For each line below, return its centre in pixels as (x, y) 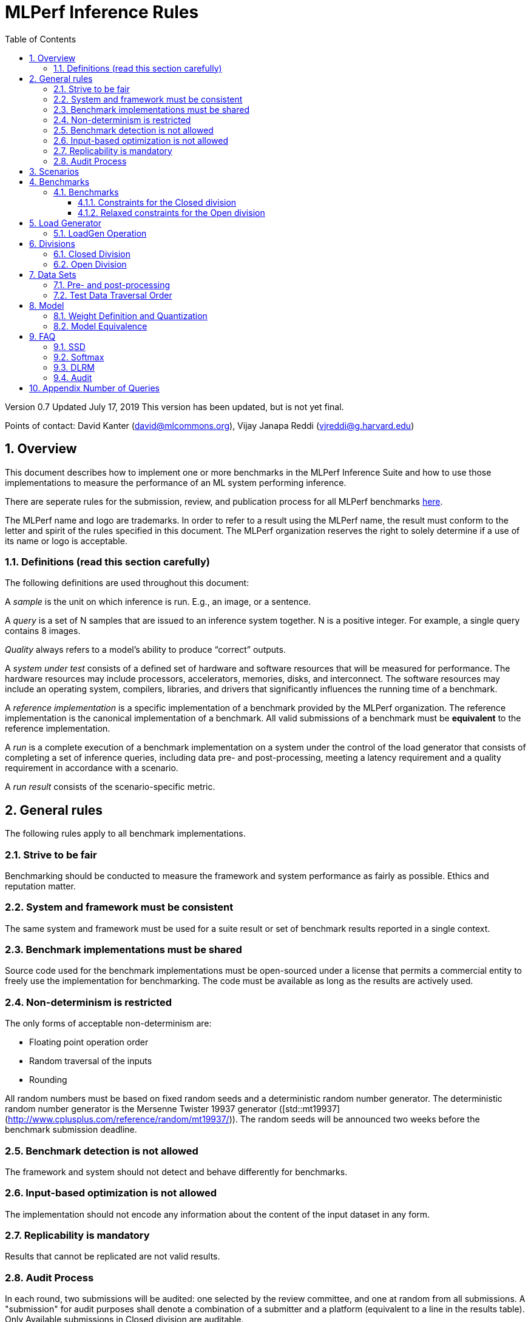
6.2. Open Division (90, 264)
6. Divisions (52, 243)
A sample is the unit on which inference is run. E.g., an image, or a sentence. (158, 602)
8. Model (47, 305)
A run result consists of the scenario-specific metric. (110, 787)
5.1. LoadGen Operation (100, 233)
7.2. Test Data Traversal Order (113, 295)
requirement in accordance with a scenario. (92, 768)
